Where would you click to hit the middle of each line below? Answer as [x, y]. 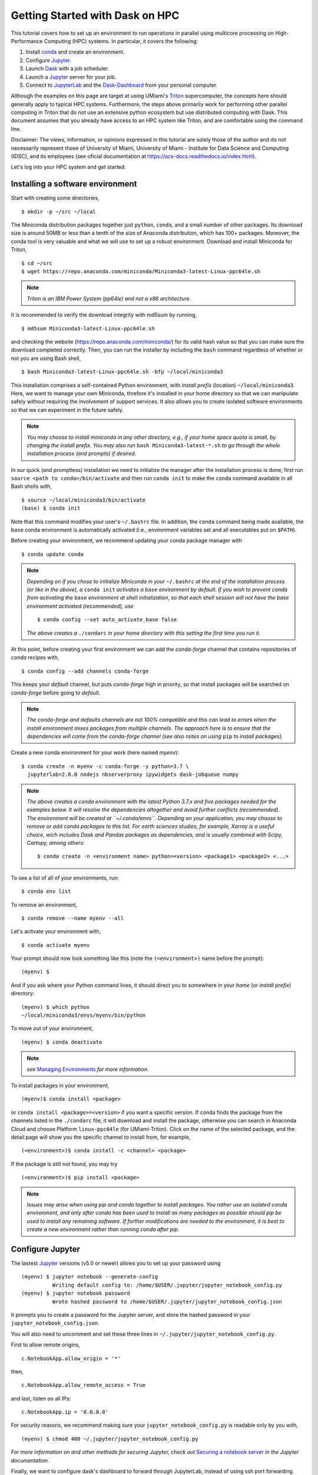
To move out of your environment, [52, 1028]
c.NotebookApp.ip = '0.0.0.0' [65, 1412]
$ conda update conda [52, 554]
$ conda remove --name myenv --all [73, 918]
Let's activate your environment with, [56, 932]
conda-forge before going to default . [56, 693]
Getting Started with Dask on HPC [95, 15]
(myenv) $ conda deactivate [62, 1042]
